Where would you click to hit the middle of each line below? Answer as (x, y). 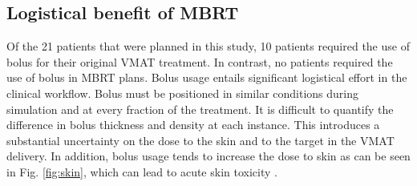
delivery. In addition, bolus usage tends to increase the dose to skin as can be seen (208, 156)
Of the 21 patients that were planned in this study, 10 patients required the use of (208, 46)
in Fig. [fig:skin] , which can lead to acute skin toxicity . (142, 171)
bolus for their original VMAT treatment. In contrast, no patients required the (200, 61)
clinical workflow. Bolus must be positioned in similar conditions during (183, 93)
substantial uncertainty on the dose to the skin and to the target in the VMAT (200, 140)
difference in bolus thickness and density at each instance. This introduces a (193, 125)
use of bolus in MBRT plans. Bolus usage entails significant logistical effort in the (207, 77)
